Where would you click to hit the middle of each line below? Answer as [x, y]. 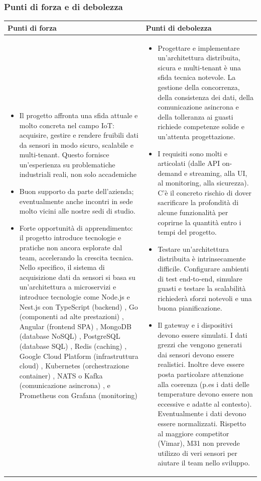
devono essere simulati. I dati [203, 334]
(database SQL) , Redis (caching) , [73, 346]
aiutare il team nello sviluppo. [204, 463]
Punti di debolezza [179, 27]
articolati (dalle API [189, 163]
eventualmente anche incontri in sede [76, 201]
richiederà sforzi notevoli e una [205, 298]
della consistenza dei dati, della [206, 97]
